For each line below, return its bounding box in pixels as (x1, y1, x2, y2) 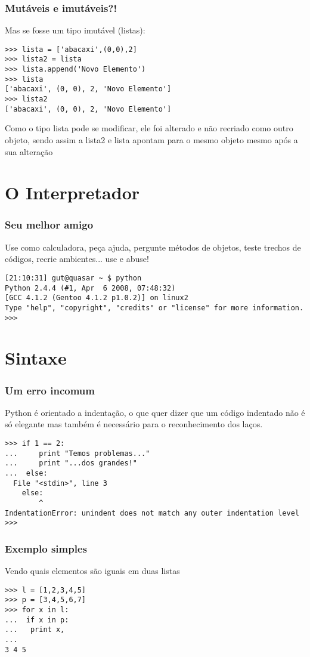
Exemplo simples (5, 541, 87, 556)
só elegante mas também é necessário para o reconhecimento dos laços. (5, 418, 263, 430)
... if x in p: (5, 615, 69, 624)
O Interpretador (5, 180, 140, 205)
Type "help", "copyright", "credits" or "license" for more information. (5, 303, 304, 312)
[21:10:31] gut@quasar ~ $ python (5, 273, 142, 282)
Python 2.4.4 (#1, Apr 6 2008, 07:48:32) (5, 283, 176, 292)
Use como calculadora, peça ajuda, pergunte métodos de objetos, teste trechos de (5, 240, 301, 253)
